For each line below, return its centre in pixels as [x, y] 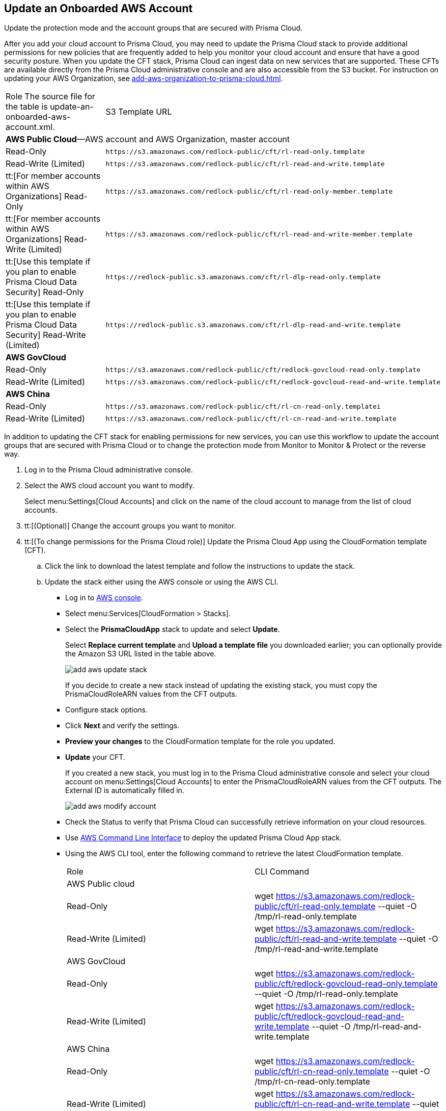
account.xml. [30, 127]
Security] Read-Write [46, 335]
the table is [27, 107]
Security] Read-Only [45, 292]
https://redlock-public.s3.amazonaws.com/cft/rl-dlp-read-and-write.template [253, 325]
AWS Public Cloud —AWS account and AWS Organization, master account [148, 139]
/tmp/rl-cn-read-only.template [312, 1082]
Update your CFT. [95, 757]
